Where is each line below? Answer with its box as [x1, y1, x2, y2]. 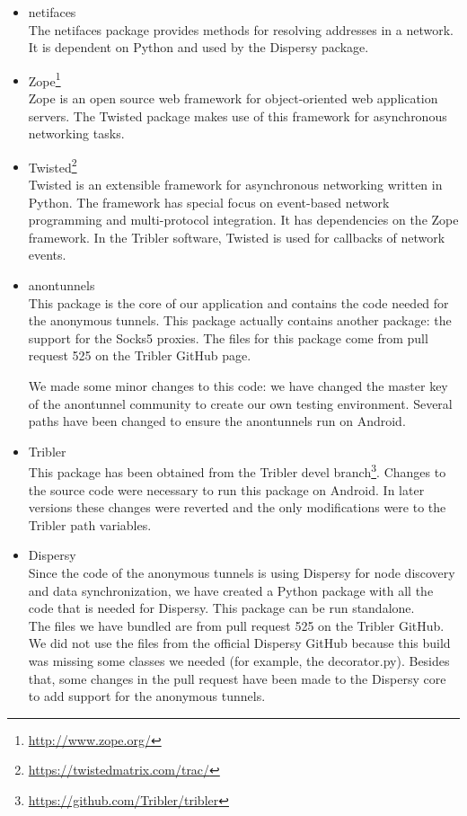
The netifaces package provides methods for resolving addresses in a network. [28, 20, 454, 39]
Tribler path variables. [28, 515, 152, 534]
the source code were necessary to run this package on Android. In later [28, 480, 425, 499]
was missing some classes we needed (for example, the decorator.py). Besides [28, 651, 450, 670]
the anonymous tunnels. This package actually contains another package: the [28, 311, 452, 330]
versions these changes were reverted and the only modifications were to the [28, 498, 446, 517]
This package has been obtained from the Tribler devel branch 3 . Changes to [28, 460, 446, 482]
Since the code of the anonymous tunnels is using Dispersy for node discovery [28, 563, 455, 581]
